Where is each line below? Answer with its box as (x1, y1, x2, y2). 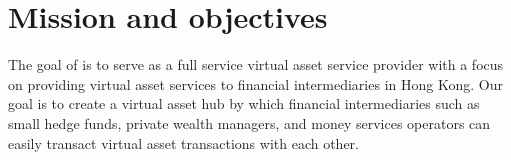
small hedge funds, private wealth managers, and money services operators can (8, 112, 491, 133)
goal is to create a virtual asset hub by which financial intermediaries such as (8, 93, 480, 114)
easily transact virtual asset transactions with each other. (8, 132, 359, 153)
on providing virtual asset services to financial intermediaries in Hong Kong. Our (8, 73, 503, 94)
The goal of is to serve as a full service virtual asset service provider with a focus (8, 54, 504, 75)
